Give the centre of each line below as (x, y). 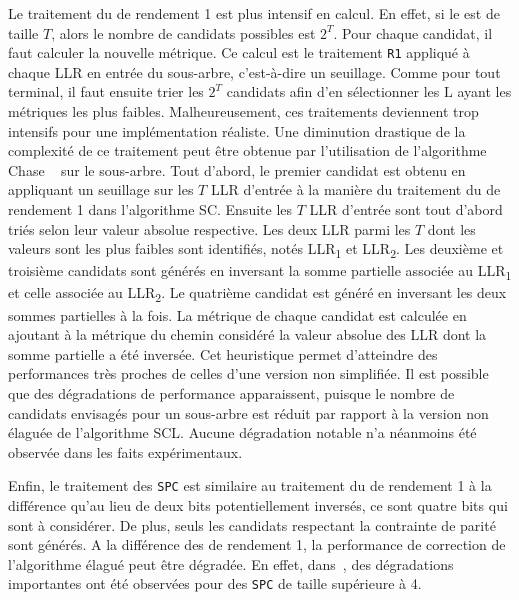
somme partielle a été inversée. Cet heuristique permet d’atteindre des (223, 353)
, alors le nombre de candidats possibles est (183, 32)
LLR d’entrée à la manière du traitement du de (355, 189)
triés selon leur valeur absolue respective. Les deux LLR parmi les (209, 228)
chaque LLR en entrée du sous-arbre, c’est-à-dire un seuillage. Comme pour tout (254, 71)
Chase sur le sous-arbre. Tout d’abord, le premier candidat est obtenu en (237, 169)
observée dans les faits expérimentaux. (125, 451)
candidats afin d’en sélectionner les (333, 91)
